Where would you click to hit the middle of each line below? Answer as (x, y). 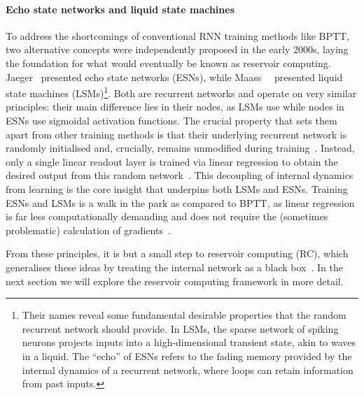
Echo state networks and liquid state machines (120, 9)
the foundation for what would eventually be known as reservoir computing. (168, 63)
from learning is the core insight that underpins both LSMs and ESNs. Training (177, 188)
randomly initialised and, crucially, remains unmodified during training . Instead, (180, 148)
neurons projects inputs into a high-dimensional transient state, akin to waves (189, 342)
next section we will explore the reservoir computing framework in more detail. (175, 281)
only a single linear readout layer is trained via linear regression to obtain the (172, 161)
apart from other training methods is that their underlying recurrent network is (176, 134)
